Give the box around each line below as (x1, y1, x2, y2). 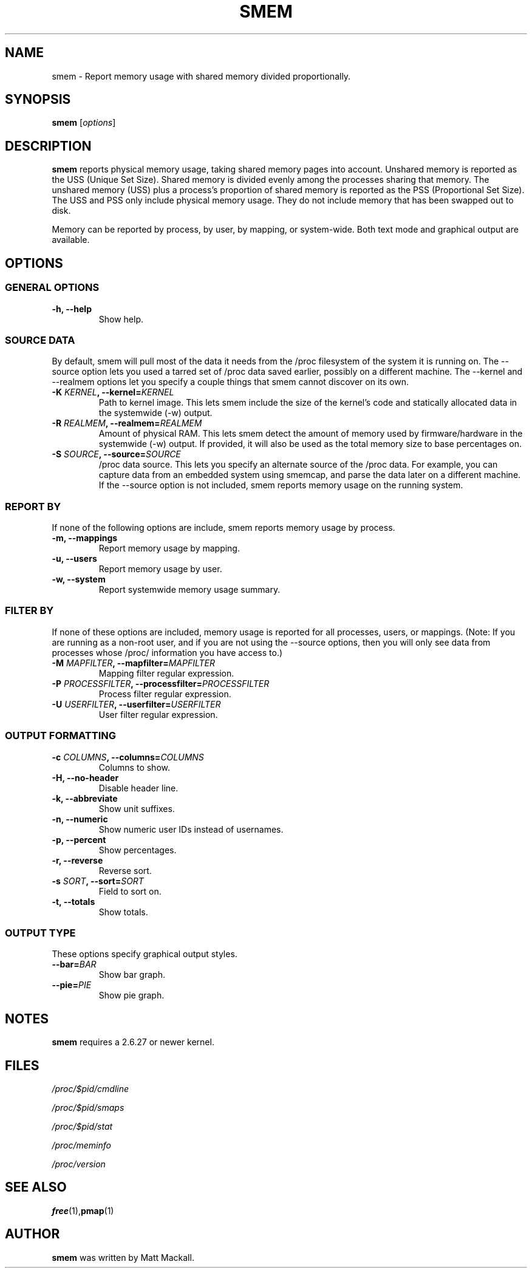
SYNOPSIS (5, 92, 71, 108)
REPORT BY (5, 500, 61, 513)
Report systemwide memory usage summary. (98, 584, 281, 595)
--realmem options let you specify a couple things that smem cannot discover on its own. (52, 377, 409, 387)
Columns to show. (98, 762, 170, 773)
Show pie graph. (98, 990, 165, 1001)
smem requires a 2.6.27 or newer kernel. (52, 1037, 214, 1048)
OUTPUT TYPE (5, 926, 76, 939)
